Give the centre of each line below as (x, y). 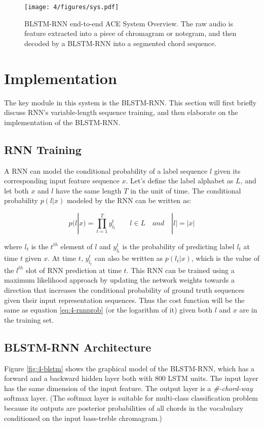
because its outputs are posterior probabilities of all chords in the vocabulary (124, 407)
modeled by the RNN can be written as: (129, 200)
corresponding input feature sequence (62, 181)
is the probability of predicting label (178, 246)
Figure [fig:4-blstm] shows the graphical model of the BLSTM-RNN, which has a (129, 368)
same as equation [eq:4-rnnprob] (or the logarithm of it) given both (108, 310)
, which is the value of (225, 258)
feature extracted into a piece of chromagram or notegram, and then (130, 33)
